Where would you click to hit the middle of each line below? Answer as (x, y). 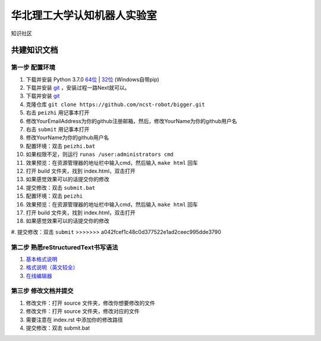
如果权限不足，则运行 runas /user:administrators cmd (100, 154)
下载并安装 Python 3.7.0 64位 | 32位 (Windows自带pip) (93, 79)
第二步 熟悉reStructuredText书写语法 (64, 247)
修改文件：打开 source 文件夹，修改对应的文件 (83, 311)
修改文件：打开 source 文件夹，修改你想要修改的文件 (91, 303)
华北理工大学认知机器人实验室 (84, 15)
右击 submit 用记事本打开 (58, 129)
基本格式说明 (42, 259)
